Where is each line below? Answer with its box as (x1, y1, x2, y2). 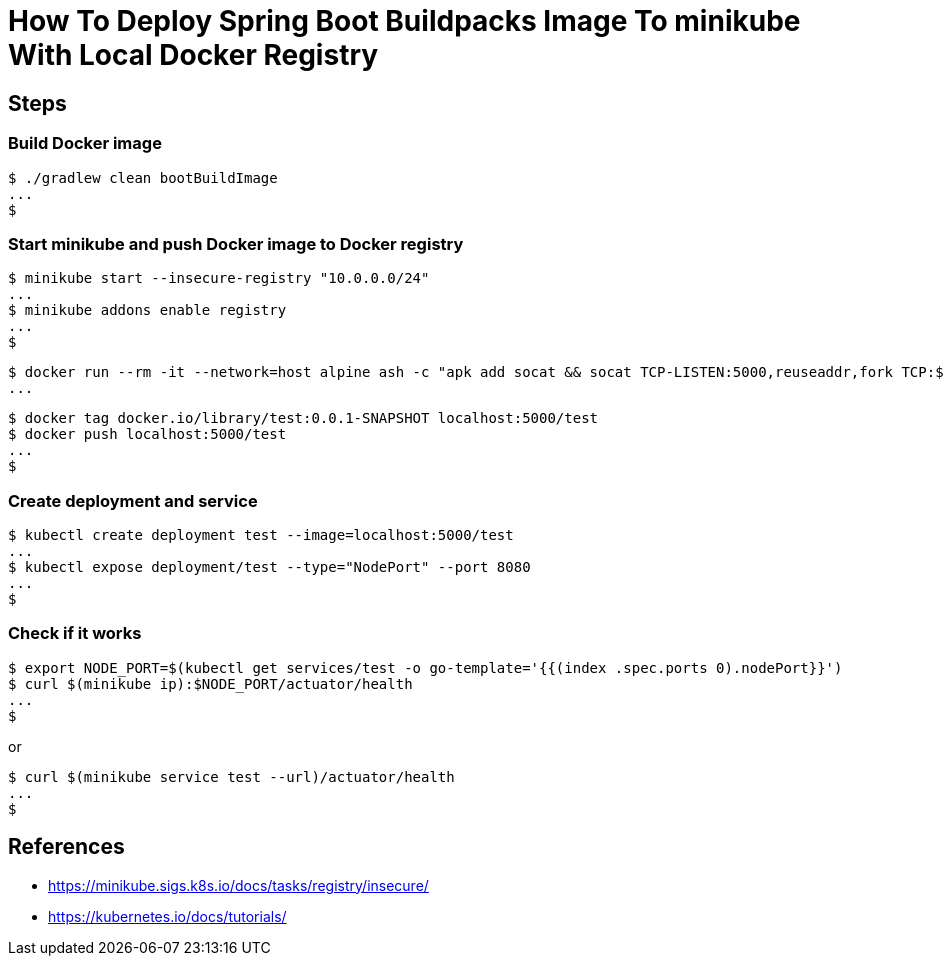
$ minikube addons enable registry (8, 302, 287, 319)
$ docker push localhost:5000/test (8, 426, 287, 443)
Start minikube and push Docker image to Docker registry (8, 233, 464, 254)
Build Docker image (8, 133, 162, 154)
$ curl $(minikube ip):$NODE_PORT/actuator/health (8, 675, 413, 692)
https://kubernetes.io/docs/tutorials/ (48, 907, 287, 925)
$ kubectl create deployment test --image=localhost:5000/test (8, 527, 514, 544)
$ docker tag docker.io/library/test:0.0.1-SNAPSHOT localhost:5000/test (8, 410, 599, 427)
